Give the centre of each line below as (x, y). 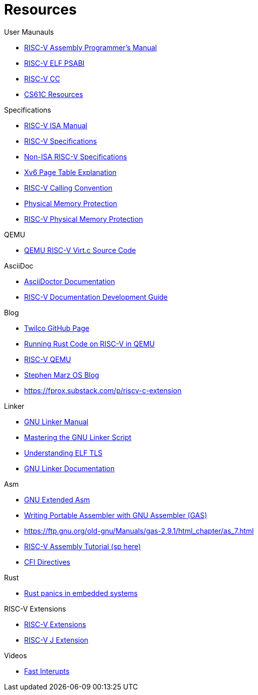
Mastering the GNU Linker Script (78, 437)
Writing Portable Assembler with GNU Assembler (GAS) (116, 515)
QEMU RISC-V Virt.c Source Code (80, 250)
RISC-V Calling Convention (68, 188)
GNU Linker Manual (56, 421)
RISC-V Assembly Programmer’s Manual (91, 47)
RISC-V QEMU (48, 359)
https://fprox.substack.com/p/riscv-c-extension (103, 390)
